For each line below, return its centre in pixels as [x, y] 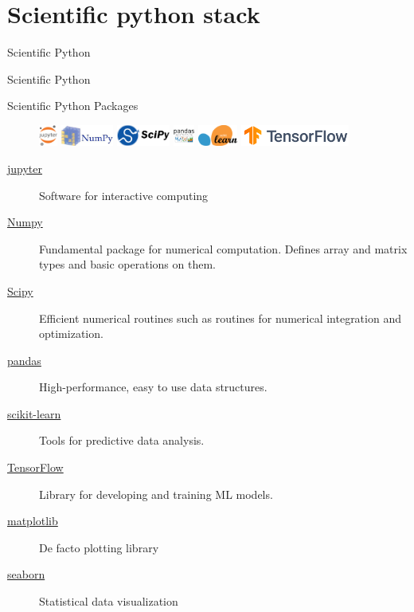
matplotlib [33, 521]
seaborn [26, 574]
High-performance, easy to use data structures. [153, 387]
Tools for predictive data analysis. [122, 440]
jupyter [25, 168]
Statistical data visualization [109, 601]
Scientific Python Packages [73, 106]
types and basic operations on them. [127, 264]
